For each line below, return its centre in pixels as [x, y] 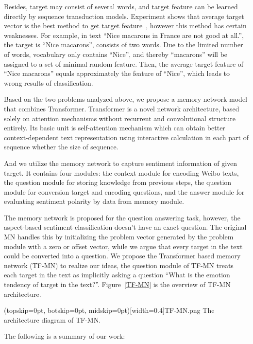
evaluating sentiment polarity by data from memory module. [94, 201]
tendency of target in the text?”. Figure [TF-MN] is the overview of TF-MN [117, 284]
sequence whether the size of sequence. [61, 147]
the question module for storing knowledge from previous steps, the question [118, 182]
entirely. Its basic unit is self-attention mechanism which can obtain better [115, 128]
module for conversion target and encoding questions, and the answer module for [124, 191]
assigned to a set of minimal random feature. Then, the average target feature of [124, 63]
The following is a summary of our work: [65, 336]
